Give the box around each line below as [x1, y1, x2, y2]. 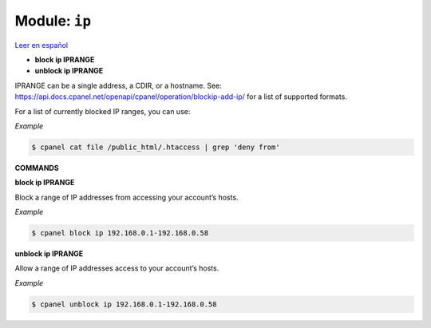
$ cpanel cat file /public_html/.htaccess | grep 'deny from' [31, 142, 280, 152]
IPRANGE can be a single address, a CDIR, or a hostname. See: [14, 81, 223, 90]
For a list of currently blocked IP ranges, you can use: [14, 106, 191, 116]
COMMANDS [14, 163, 59, 172]
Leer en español [14, 40, 68, 49]
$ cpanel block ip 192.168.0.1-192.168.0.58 [31, 228, 209, 238]
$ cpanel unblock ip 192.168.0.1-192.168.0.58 [31, 299, 217, 309]
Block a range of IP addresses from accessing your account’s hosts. [14, 192, 239, 202]
